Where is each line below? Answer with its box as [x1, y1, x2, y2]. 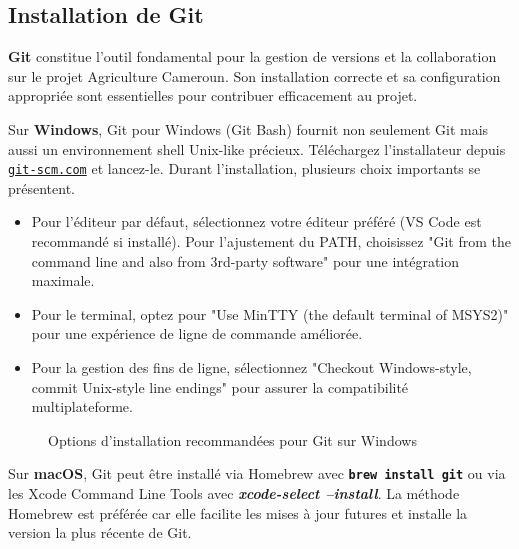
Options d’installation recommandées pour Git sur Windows [48, 429, 417, 450]
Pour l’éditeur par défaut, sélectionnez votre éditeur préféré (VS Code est [31, 211, 482, 232]
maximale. [31, 270, 95, 291]
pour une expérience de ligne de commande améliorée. [31, 323, 363, 344]
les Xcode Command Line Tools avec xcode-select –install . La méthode [8, 483, 460, 504]
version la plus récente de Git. [8, 522, 192, 543]
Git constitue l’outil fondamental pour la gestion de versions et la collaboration [8, 46, 497, 67]
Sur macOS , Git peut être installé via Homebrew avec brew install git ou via [8, 463, 506, 484]
